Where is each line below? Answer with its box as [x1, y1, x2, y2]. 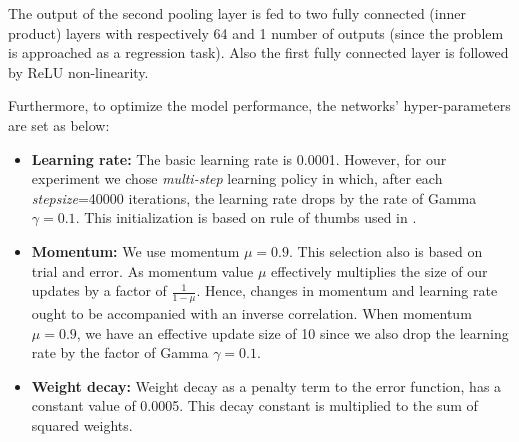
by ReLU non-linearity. [8, 61, 149, 82]
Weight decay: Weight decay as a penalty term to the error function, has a [31, 375, 502, 396]
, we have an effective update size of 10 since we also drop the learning [76, 322, 509, 343]
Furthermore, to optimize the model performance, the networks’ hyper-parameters [8, 95, 511, 116]
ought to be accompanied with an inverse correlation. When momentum [31, 302, 472, 323]
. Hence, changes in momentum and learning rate [196, 280, 498, 301]
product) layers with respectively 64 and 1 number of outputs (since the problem [8, 22, 504, 43]
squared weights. [31, 414, 133, 435]
